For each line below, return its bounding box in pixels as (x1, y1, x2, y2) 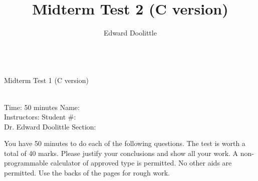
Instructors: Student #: (4, 111, 76, 122)
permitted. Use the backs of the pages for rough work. (4, 167, 170, 178)
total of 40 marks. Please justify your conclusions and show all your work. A (4, 147, 238, 158)
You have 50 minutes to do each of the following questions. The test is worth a (4, 138, 245, 148)
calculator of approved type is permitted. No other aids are (50, 157, 232, 168)
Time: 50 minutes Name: (4, 101, 80, 112)
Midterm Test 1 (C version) (4, 75, 89, 85)
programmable (4, 157, 48, 168)
